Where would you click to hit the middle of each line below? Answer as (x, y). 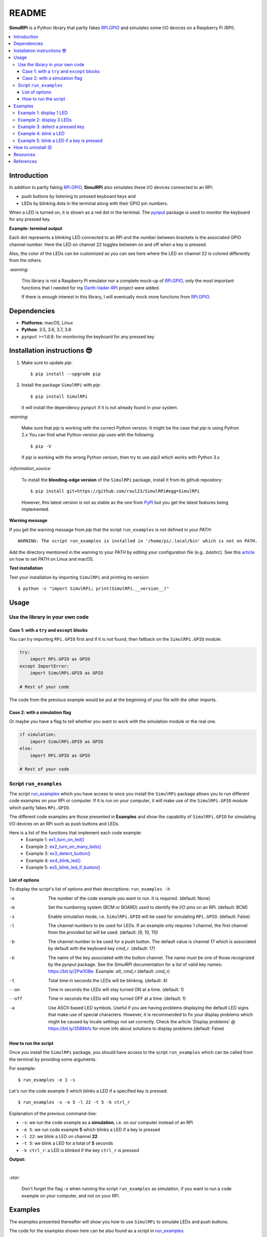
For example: (22, 1068)
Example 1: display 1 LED (43, 113)
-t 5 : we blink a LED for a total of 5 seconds (67, 1143)
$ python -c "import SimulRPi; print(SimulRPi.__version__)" (93, 589)
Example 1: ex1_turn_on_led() (55, 840)
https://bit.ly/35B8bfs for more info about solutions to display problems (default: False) (136, 1029)
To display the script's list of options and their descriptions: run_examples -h (90, 889)
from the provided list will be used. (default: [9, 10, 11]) (103, 932)
